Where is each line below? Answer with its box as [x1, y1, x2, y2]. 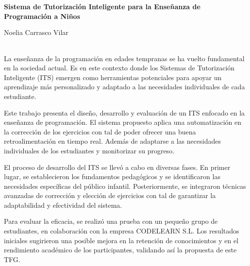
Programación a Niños [4, 11, 81, 21]
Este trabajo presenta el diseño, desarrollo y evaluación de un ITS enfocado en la [4, 107, 245, 117]
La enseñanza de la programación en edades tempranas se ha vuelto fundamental [4, 53, 245, 63]
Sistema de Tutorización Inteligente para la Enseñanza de [4, 1, 200, 12]
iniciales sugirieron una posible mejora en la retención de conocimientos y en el [4, 235, 239, 245]
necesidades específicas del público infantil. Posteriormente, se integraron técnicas [4, 181, 246, 191]
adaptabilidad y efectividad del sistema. [4, 199, 122, 210]
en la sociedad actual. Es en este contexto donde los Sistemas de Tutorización [4, 63, 235, 73]
